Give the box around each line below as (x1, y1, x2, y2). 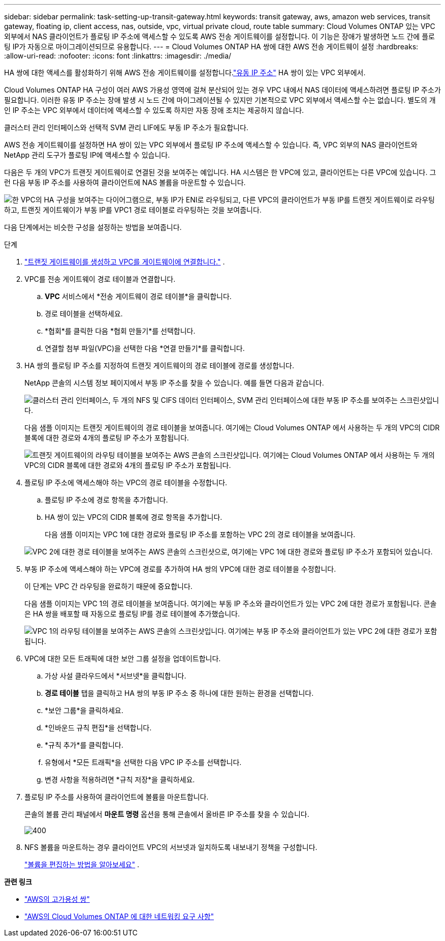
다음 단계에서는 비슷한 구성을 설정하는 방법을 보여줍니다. (4, 223, 182, 231)
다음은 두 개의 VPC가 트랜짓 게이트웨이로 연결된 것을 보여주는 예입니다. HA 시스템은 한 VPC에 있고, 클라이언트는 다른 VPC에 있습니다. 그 (4, 168, 436, 177)
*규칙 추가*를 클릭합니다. (45, 741, 123, 749)
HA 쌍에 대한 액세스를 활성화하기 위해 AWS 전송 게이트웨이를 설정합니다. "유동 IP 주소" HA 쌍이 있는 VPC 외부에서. (4, 68, 366, 77)
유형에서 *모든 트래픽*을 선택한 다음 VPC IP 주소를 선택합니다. (45, 758, 242, 767)
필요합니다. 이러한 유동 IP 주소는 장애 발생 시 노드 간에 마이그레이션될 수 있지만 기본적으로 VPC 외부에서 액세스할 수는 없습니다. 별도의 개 (4, 96, 436, 104)
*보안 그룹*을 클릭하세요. (45, 706, 123, 715)
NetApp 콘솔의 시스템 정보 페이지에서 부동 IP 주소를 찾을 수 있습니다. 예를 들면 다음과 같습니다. (24, 378, 324, 387)
